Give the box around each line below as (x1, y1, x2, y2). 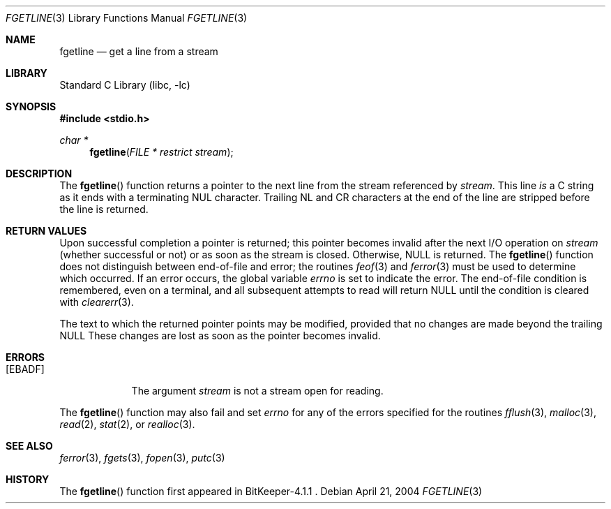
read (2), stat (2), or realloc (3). (59, 418, 195, 430)
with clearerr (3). (59, 296, 134, 308)
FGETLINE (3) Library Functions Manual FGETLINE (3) (6, 12, 248, 24)
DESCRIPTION (6, 168, 73, 179)
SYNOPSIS (6, 101, 56, 112)
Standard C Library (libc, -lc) (59, 79, 190, 91)
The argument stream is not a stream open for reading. (131, 385, 384, 397)
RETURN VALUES (6, 225, 87, 237)
